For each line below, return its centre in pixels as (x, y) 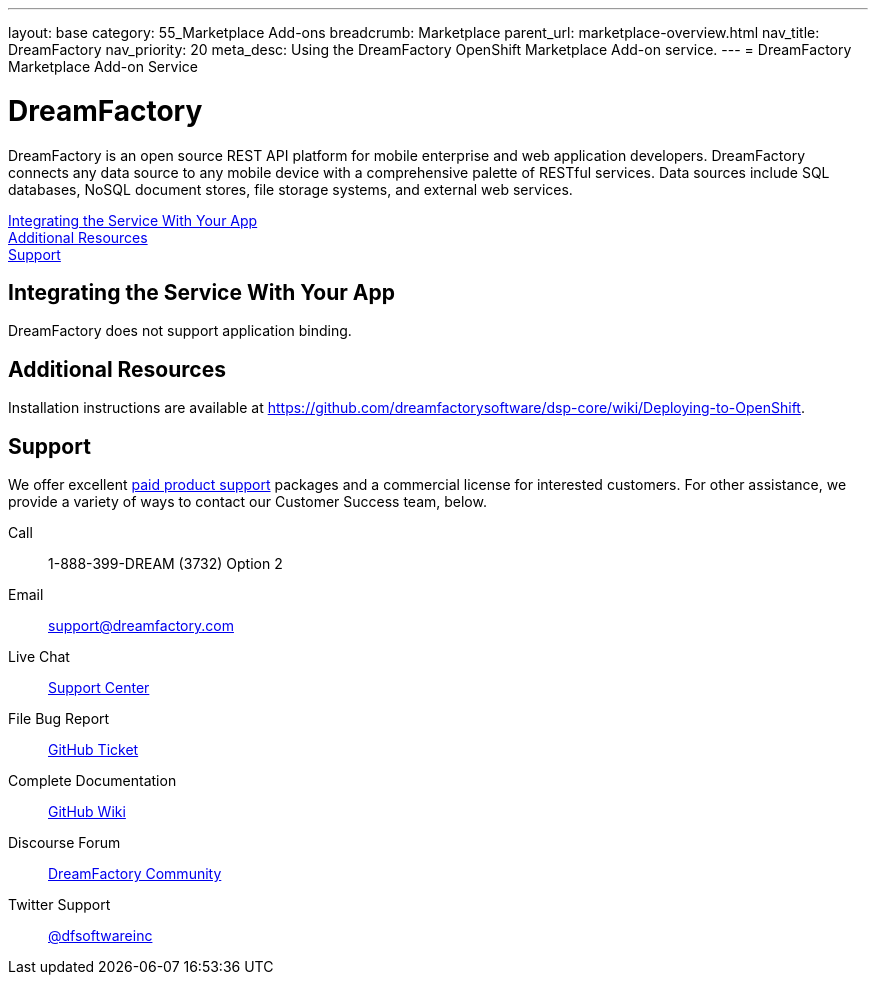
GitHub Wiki (87, 812)
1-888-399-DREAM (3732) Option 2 (165, 564)
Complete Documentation (92, 781)
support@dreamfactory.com (141, 626)
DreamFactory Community (135, 874)
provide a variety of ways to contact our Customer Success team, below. (247, 502)
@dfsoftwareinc (100, 936)
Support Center (99, 688)
